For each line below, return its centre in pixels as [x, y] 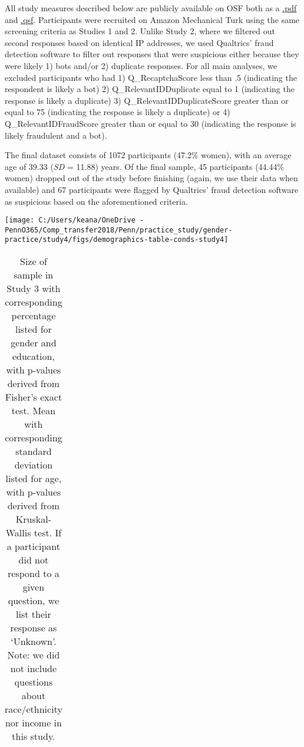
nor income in [33, 723]
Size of [34, 261]
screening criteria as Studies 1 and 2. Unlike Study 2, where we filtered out [140, 31]
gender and [34, 343]
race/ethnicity [34, 709]
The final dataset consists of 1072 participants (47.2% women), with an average [148, 155]
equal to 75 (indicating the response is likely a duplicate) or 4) [118, 112]
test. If [48, 533]
